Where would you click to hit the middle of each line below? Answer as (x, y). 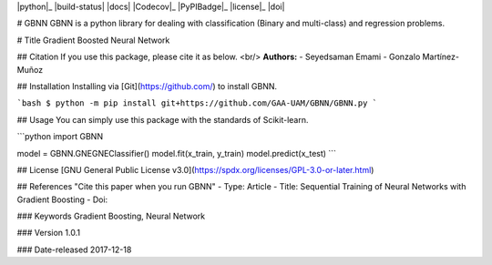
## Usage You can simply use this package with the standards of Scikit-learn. (163, 119)
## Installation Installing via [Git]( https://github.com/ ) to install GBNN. (147, 86)
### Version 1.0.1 (49, 233)
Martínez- (441, 57)
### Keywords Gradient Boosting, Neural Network (111, 216)
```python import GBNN (60, 137)
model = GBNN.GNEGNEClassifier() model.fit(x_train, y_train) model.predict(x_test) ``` (177, 153)
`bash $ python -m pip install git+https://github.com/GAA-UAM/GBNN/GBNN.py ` (197, 103)
